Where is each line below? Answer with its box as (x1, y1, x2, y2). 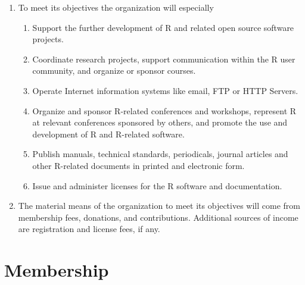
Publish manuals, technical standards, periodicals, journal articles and (32, 148, 288, 160)
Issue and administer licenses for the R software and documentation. (32, 179, 282, 192)
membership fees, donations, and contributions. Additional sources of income (18, 211, 298, 223)
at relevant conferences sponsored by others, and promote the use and (32, 116, 288, 129)
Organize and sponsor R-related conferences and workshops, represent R (32, 104, 297, 117)
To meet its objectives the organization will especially (18, 1, 214, 13)
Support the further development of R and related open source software (32, 21, 294, 33)
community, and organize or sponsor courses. (32, 64, 196, 77)
